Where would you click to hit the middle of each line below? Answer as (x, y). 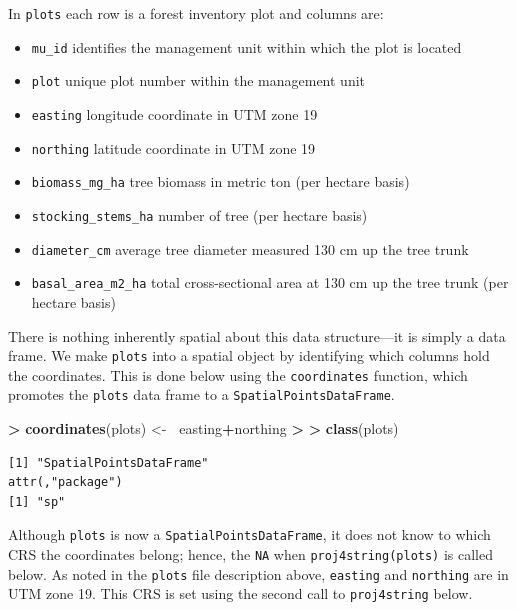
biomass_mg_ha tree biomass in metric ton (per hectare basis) (220, 181)
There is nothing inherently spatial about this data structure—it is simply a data (257, 335)
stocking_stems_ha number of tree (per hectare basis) (199, 214)
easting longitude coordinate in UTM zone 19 (174, 113)
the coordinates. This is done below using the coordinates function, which (238, 374)
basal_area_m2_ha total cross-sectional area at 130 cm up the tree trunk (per (270, 282)
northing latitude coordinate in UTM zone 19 (173, 147)
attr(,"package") (65, 482)
